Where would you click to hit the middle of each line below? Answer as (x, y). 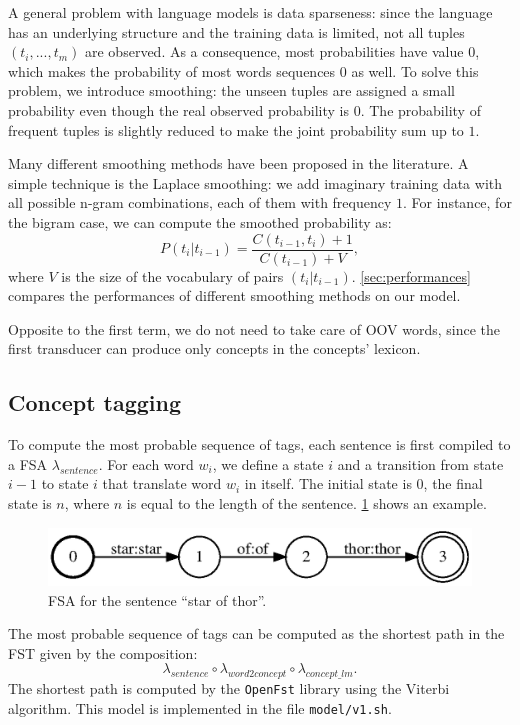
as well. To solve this (415, 70)
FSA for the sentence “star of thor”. (157, 599)
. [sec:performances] (411, 275)
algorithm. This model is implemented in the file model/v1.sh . (200, 707)
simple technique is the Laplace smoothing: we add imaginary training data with (255, 182)
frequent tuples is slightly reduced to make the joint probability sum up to (236, 129)
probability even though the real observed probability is (179, 109)
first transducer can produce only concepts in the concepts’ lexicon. (214, 348)
